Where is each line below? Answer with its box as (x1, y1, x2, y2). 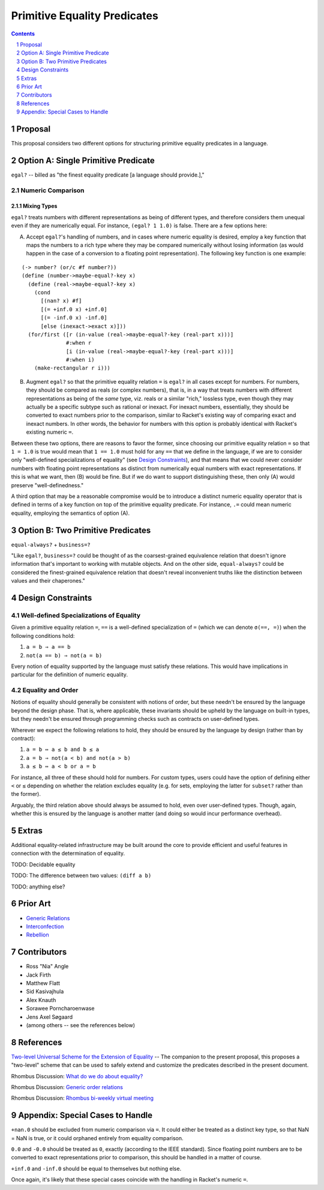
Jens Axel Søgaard (26, 1013, 73, 1021)
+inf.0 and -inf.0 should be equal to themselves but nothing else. (11, 1165, 182, 1172)
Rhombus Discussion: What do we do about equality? (11, 1072, 143, 1079)
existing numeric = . (26, 428, 74, 436)
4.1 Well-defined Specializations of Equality (11, 611, 141, 619)
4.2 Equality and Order (11, 686, 79, 694)
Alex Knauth (26, 996, 56, 1003)
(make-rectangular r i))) (34, 365, 111, 372)
